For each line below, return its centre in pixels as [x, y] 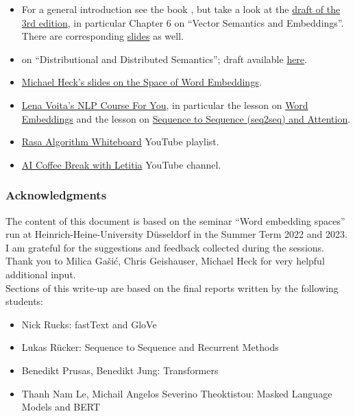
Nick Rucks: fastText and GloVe [89, 324]
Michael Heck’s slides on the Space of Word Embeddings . [142, 82]
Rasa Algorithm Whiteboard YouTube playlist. [120, 142]
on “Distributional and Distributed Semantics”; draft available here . [164, 59]
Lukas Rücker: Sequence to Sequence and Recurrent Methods [150, 347]
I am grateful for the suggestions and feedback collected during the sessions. [165, 247]
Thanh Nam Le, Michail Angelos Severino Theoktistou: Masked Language [177, 393]
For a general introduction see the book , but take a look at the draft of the [181, 9]
